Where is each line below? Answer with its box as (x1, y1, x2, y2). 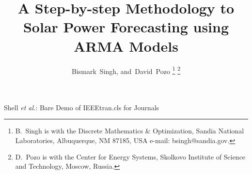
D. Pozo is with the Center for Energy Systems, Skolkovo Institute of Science (15, 151, 246, 161)
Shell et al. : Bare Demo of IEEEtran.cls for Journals (4, 102, 159, 112)
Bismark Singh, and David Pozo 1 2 (72, 64, 180, 76)
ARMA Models (74, 36, 178, 56)
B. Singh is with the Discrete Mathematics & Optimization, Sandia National (15, 126, 244, 136)
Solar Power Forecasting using (23, 17, 229, 37)
